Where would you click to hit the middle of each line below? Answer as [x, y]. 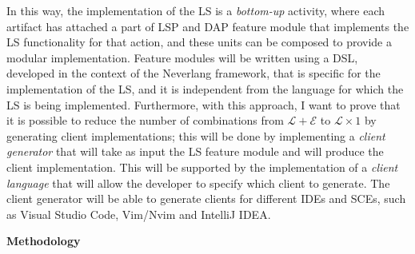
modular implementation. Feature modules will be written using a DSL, [182, 57]
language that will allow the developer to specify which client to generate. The [198, 183]
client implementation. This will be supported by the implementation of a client [202, 167]
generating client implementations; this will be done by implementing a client [196, 135]
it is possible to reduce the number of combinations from [145, 120]
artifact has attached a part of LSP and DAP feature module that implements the [208, 26]
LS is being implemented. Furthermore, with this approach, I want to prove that [204, 104]
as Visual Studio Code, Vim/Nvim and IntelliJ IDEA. [139, 214]
